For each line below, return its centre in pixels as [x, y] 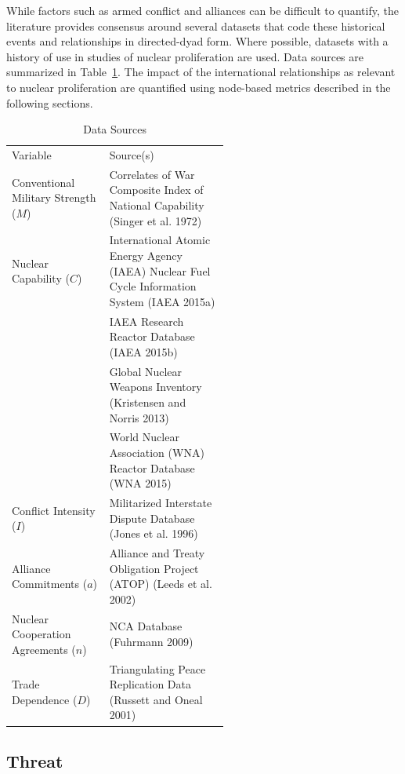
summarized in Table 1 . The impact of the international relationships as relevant [201, 72]
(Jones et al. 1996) [154, 533]
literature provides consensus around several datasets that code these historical [196, 26]
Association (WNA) [157, 452]
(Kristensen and [148, 402]
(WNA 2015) [140, 483]
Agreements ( [44, 649]
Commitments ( [50, 584]
